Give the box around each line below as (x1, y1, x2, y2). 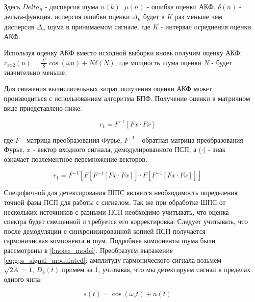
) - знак (203, 144, 226, 154)
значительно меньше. (4, 67, 67, 77)
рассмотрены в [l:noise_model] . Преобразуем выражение (4, 245, 173, 255)
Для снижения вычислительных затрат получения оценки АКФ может (4, 83, 212, 94)
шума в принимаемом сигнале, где (48, 22, 151, 32)
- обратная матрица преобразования (137, 134, 243, 145)
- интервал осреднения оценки (160, 22, 251, 32)
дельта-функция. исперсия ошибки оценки (4, 11, 130, 21)
